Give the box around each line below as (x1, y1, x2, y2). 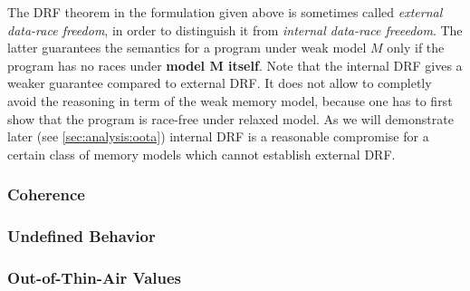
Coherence (7, 183, 85, 206)
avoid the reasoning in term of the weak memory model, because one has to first (7, 91, 453, 110)
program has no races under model (7, 55, 206, 74)
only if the (387, 38, 445, 57)
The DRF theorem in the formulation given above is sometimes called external (7, 3, 443, 21)
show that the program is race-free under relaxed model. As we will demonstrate (7, 109, 454, 128)
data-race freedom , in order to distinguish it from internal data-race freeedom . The (7, 20, 463, 39)
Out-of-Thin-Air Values (7, 266, 182, 288)
